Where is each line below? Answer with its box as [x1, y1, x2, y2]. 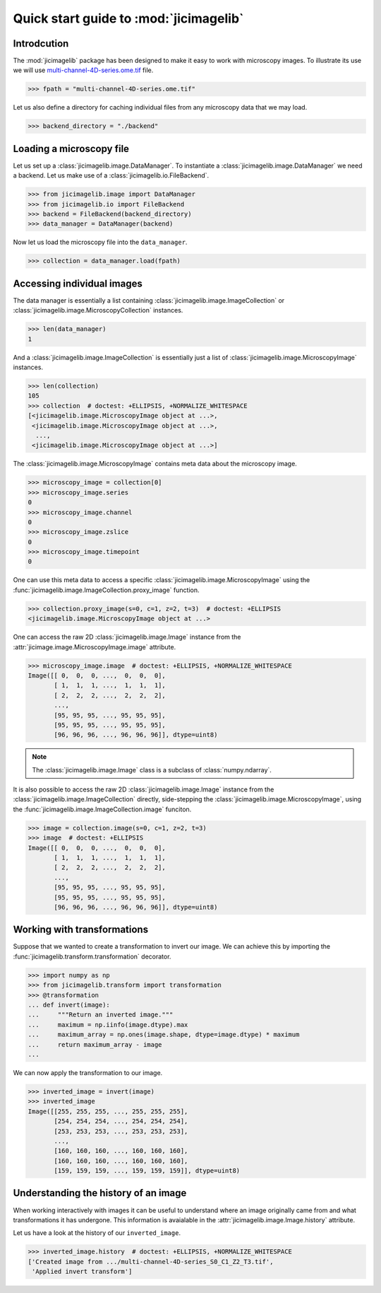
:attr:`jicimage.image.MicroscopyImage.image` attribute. [13, 642, 176, 651]
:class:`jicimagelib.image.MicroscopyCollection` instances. [13, 306, 183, 315]
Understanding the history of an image [13, 1187, 187, 1199]
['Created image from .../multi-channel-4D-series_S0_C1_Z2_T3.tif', [28, 1258, 274, 1265]
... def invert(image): [28, 1001, 111, 1009]
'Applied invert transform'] [32, 1268, 133, 1276]
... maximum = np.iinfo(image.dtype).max [28, 1021, 188, 1028]
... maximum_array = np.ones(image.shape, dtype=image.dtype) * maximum [28, 1031, 300, 1039]
